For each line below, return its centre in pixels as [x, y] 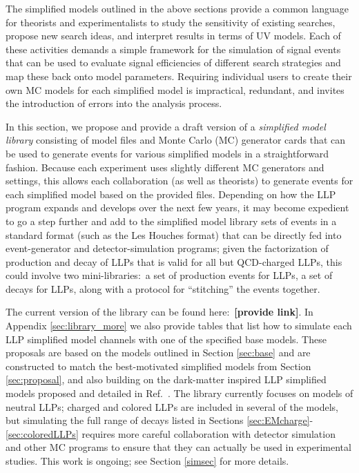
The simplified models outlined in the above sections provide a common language [177, 8]
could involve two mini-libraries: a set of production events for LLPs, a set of [169, 275]
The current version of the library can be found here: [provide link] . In [159, 312]
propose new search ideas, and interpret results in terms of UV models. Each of [173, 36]
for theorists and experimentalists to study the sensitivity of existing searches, [171, 22]
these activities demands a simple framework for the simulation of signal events [173, 49]
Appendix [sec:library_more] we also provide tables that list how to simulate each [179, 326]
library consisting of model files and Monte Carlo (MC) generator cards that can [176, 140]
